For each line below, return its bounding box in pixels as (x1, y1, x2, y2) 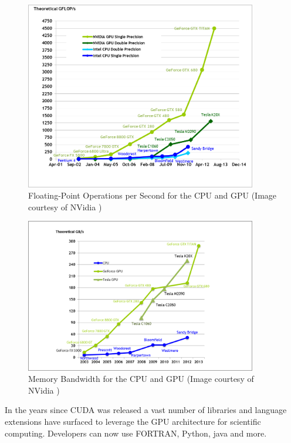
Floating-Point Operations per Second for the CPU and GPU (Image (28, 189, 277, 202)
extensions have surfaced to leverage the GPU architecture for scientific (5, 415, 261, 427)
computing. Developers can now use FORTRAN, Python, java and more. (5, 427, 267, 439)
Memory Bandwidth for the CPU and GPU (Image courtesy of (28, 372, 254, 385)
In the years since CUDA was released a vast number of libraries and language (5, 404, 287, 416)
